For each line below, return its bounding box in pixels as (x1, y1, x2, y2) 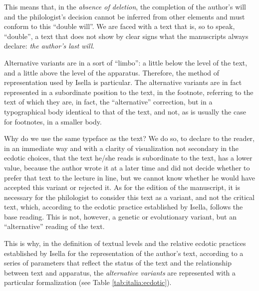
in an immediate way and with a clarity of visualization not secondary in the (4, 142, 239, 153)
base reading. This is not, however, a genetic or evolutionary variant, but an (4, 211, 237, 221)
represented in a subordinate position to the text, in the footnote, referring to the (4, 86, 254, 97)
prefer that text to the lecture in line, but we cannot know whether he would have (4, 172, 255, 182)
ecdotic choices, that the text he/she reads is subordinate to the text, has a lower (4, 152, 253, 163)
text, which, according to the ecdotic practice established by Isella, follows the (4, 201, 243, 212)
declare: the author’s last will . (4, 40, 95, 51)
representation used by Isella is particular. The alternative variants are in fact (4, 77, 242, 87)
